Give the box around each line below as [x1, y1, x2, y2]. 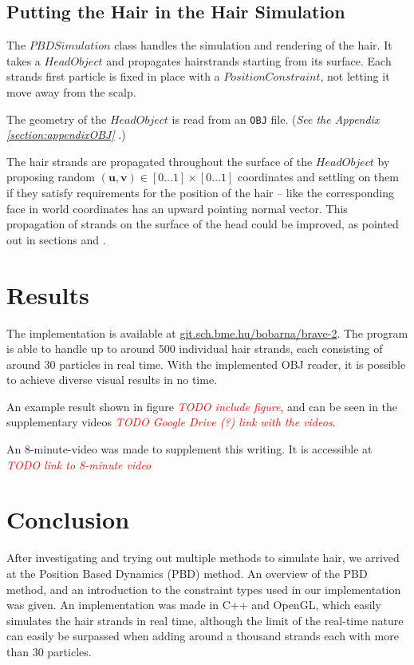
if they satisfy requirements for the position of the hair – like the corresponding [6, 184, 394, 201]
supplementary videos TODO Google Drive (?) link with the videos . [6, 414, 336, 430]
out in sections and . [6, 231, 106, 247]
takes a [6, 52, 41, 69]
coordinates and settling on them [237, 168, 399, 185]
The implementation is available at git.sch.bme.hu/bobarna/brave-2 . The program [6, 324, 408, 341]
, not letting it [320, 68, 390, 85]
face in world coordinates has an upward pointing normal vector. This [6, 200, 348, 216]
